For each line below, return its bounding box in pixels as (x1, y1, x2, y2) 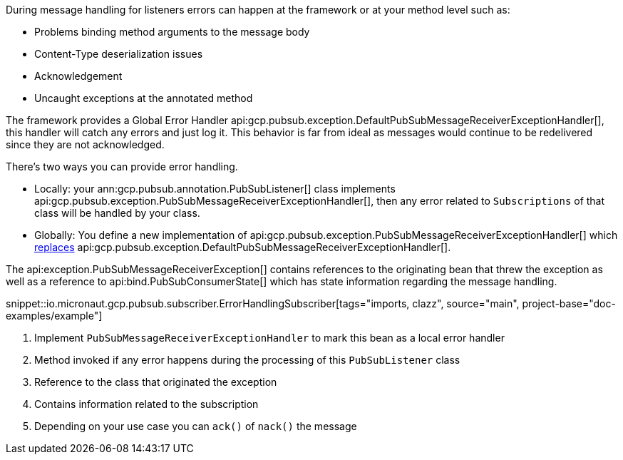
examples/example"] (6, 310, 103, 322)
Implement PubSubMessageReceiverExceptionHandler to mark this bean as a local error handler (34, 332, 505, 344)
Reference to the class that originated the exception (34, 376, 277, 388)
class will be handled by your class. (34, 207, 200, 219)
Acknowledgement (34, 70, 123, 82)
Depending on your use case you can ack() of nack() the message (34, 420, 357, 432)
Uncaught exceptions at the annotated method (34, 92, 253, 104)
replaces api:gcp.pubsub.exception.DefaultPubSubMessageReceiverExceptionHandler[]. (34, 241, 451, 253)
